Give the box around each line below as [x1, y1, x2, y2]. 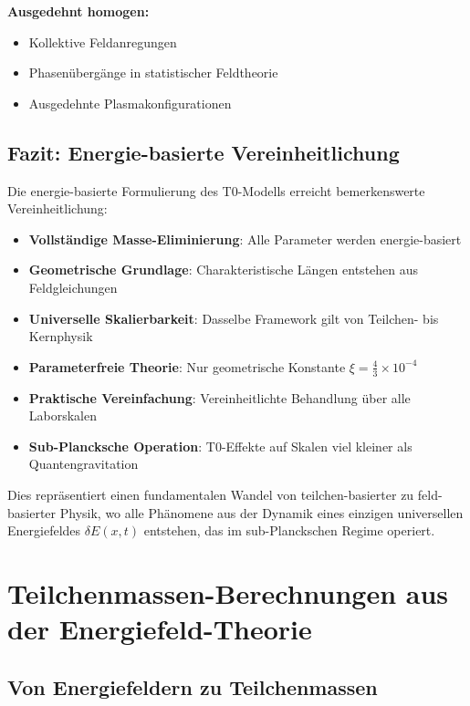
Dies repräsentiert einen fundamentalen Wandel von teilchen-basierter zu [7, 484, 414, 504]
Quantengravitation [28, 454, 139, 473]
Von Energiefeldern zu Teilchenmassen [7, 672, 378, 701]
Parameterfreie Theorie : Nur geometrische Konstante [28, 357, 346, 376]
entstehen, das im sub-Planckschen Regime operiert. [143, 521, 435, 540]
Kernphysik [28, 327, 93, 346]
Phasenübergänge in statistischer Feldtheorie [28, 63, 278, 82]
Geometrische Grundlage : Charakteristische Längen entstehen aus [28, 260, 419, 279]
